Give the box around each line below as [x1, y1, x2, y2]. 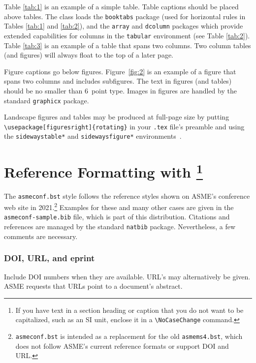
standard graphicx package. [4, 95, 89, 105]
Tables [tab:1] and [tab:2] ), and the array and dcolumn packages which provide [4, 21, 243, 31]
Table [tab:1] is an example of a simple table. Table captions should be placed [4, 1, 239, 11]
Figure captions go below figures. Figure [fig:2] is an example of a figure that [4, 66, 236, 76]
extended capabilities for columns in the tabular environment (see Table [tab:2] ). [4, 30, 250, 40]
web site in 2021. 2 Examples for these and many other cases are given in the [4, 201, 234, 212]
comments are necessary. [4, 231, 78, 241]
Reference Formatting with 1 [4, 160, 203, 182]
